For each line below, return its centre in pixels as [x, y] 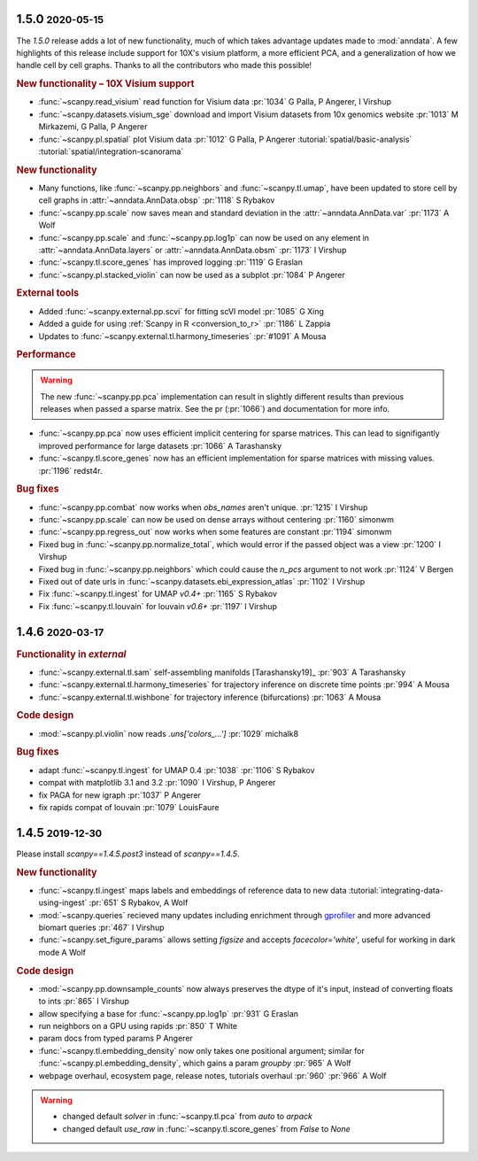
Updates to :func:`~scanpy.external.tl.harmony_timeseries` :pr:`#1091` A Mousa [182, 336]
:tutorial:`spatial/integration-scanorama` [111, 151]
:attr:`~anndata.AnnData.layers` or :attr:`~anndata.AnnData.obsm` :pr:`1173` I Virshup [193, 250]
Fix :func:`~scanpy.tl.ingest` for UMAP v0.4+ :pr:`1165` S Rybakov [158, 594]
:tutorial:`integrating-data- [396, 890]
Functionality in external [71, 654]
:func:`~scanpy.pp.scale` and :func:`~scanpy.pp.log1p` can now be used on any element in [204, 237]
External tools [48, 293]
